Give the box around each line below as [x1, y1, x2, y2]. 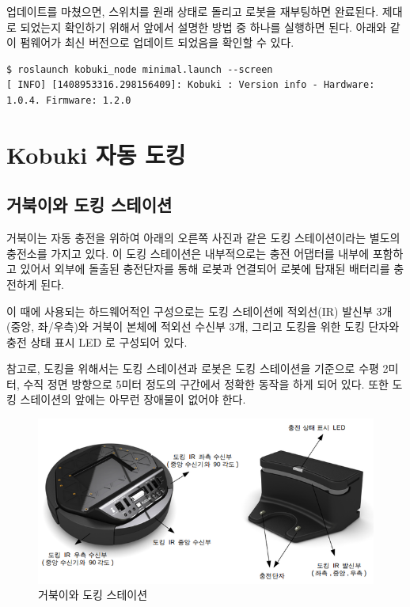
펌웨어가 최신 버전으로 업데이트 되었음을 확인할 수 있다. [20, 34, 294, 51]
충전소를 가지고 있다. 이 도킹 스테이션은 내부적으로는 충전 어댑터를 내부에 [6, 245, 370, 261]
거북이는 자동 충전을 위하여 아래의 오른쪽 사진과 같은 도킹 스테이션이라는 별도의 [6, 230, 401, 246]
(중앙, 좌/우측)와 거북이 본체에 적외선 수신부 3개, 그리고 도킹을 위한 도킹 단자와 [6, 318, 400, 335]
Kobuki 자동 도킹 [6, 138, 186, 170]
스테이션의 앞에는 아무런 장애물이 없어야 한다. [20, 391, 246, 408]
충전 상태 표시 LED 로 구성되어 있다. [6, 333, 188, 350]
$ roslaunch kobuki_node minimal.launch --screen [6, 63, 273, 75]
